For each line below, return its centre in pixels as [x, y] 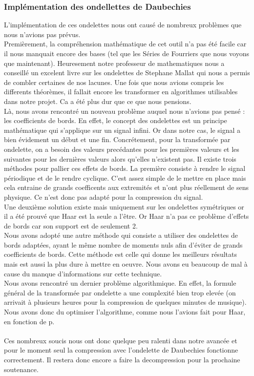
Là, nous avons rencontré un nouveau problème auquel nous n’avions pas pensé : [125, 111]
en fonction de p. [29, 321]
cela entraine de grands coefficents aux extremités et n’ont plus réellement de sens [127, 187]
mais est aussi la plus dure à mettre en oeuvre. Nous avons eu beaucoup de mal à [126, 264]
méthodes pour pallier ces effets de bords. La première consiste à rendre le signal [125, 168]
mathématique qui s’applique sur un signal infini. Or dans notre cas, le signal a [122, 130]
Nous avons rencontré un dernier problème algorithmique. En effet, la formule [120, 283]
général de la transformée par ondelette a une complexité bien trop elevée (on [120, 292]
